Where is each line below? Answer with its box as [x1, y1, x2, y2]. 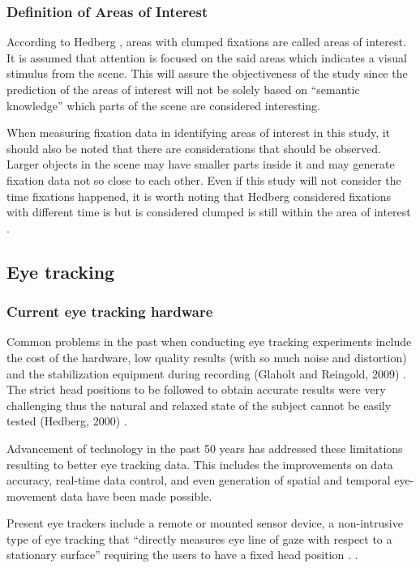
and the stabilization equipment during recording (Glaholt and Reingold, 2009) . [6, 365, 406, 382]
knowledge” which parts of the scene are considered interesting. [6, 96, 320, 113]
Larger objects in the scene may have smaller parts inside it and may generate [6, 156, 395, 173]
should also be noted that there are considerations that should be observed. [6, 139, 381, 156]
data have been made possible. [60, 487, 212, 504]
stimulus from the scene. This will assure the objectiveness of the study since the [6, 65, 408, 82]
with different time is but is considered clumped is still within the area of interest [6, 203, 411, 220]
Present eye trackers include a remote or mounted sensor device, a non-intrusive [6, 515, 403, 532]
